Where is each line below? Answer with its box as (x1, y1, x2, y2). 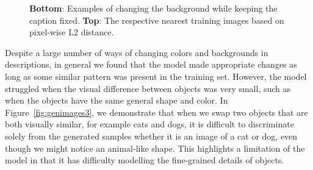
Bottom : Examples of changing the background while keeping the (29, 2, 278, 14)
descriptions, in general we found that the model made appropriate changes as (5, 58, 297, 71)
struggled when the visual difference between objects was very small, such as (5, 82, 291, 94)
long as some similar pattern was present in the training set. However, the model (5, 69, 307, 82)
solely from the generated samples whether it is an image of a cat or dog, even (5, 129, 298, 142)
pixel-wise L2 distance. (29, 26, 114, 38)
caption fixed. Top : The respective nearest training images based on (29, 13, 284, 26)
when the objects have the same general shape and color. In (5, 94, 228, 107)
